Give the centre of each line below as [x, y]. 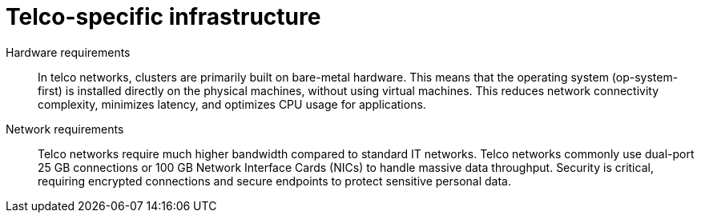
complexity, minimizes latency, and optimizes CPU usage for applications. [232, 104]
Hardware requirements [68, 52]
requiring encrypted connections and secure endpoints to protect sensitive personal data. [274, 181]
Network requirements [65, 129]
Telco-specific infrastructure [163, 17]
